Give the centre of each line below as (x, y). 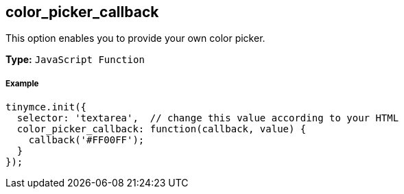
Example (22, 83)
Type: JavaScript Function (75, 60)
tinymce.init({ (46, 107)
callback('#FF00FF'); (86, 140)
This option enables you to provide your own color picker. (135, 38)
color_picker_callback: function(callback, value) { (162, 129)
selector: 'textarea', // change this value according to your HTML (208, 118)
